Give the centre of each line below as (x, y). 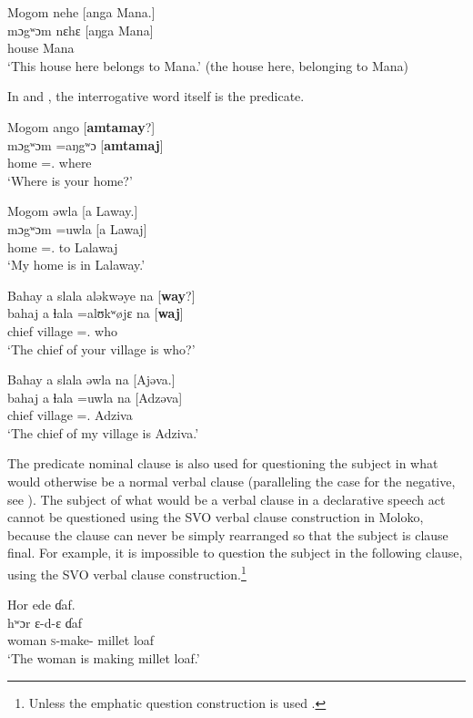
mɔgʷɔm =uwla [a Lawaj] (77, 228)
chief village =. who (62, 330)
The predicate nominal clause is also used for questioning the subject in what (223, 463)
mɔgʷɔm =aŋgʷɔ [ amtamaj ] (86, 144)
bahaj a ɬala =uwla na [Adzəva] (95, 397)
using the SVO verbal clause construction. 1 (127, 573)
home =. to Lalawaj (63, 246)
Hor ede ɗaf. (41, 605)
